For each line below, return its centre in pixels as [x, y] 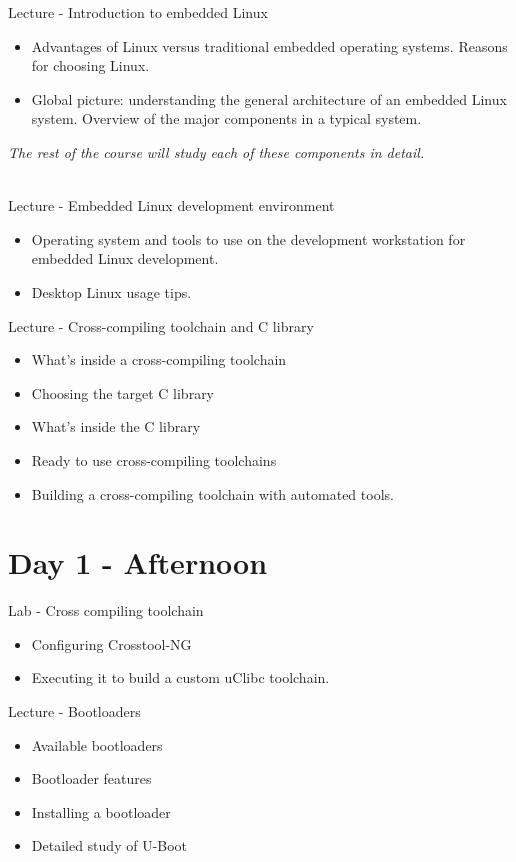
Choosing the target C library [123, 392]
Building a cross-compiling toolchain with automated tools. [212, 493]
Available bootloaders [97, 744]
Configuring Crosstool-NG [111, 643]
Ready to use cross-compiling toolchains [154, 459]
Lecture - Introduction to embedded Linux [138, 12]
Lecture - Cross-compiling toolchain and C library [161, 325]
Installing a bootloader [101, 811]
